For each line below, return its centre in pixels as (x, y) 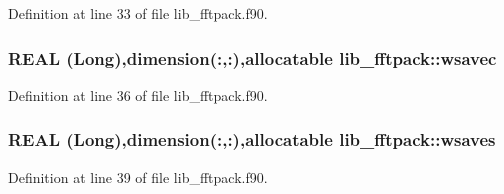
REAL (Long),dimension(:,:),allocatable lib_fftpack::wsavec (252, 57)
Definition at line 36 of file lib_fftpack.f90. (138, 94)
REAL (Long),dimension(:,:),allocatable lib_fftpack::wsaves (252, 139)
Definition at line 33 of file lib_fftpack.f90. (138, 13)
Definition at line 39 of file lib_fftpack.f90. (138, 176)
